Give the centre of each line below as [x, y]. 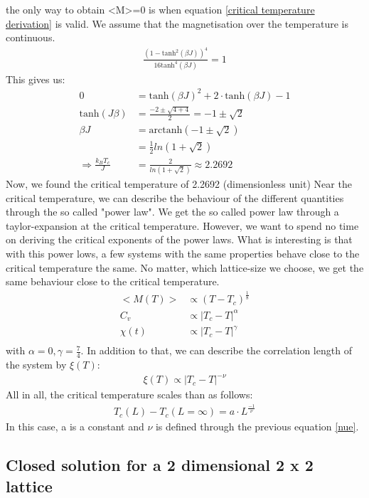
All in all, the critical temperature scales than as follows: [129, 394]
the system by [36, 365]
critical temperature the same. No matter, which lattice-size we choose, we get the [185, 267]
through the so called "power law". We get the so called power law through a [172, 212]
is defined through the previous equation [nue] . [257, 427]
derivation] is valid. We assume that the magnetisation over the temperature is [177, 23]
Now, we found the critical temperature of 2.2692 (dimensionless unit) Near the [179, 183]
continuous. [31, 37]
